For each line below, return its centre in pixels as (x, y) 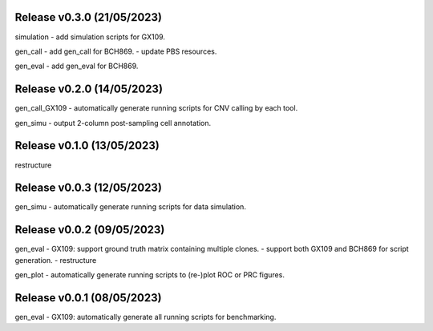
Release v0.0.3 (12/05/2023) (88, 188)
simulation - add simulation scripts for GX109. (90, 37)
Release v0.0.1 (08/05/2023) (88, 298)
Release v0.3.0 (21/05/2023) (89, 17)
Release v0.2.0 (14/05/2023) (89, 89)
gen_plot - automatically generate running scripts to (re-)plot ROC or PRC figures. (150, 275)
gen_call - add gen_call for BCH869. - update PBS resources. (116, 51)
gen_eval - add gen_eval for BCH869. (77, 66)
